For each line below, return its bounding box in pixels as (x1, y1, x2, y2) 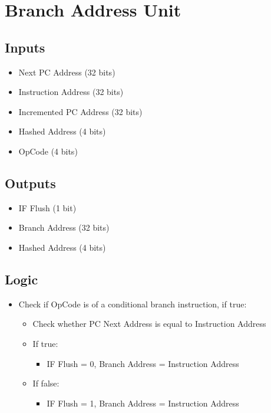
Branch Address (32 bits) (18, 221, 110, 234)
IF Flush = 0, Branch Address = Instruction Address (47, 357, 239, 369)
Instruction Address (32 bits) (18, 86, 124, 98)
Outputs (5, 173, 56, 192)
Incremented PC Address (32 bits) (18, 105, 143, 117)
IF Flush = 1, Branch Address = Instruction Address (47, 396, 239, 409)
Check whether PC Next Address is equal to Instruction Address (32, 317, 266, 330)
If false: (32, 377, 60, 389)
